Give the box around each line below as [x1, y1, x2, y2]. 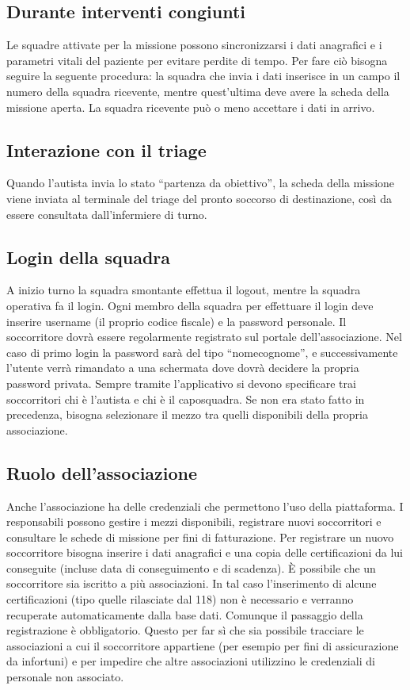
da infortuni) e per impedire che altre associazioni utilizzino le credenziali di [6, 653, 375, 669]
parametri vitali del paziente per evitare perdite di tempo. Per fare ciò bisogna [6, 52, 388, 68]
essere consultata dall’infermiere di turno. [6, 205, 207, 222]
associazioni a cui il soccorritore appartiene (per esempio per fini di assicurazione [6, 637, 399, 654]
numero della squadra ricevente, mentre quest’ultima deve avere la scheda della [6, 82, 389, 99]
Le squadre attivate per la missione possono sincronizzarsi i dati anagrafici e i [6, 36, 382, 53]
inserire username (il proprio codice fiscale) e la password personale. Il [6, 312, 347, 329]
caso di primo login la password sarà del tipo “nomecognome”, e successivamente [6, 343, 398, 360]
